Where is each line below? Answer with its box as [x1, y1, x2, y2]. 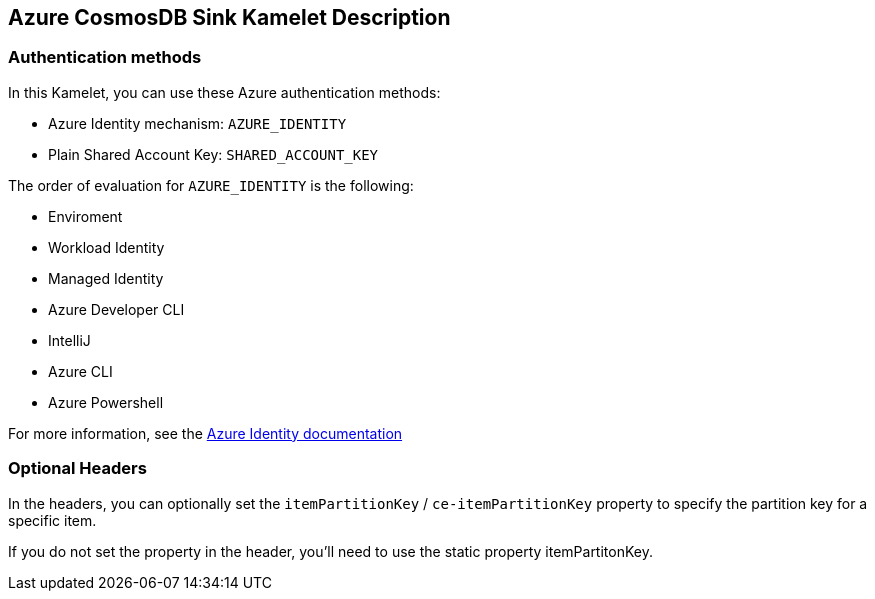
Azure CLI [48, 362, 113, 380]
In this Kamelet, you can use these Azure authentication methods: [8, 83, 441, 101]
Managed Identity [48, 269, 164, 287]
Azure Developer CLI [48, 300, 185, 318]
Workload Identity [48, 238, 165, 256]
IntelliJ [48, 331, 91, 349]
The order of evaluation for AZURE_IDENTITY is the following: [8, 176, 414, 194]
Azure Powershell [48, 393, 164, 411]
